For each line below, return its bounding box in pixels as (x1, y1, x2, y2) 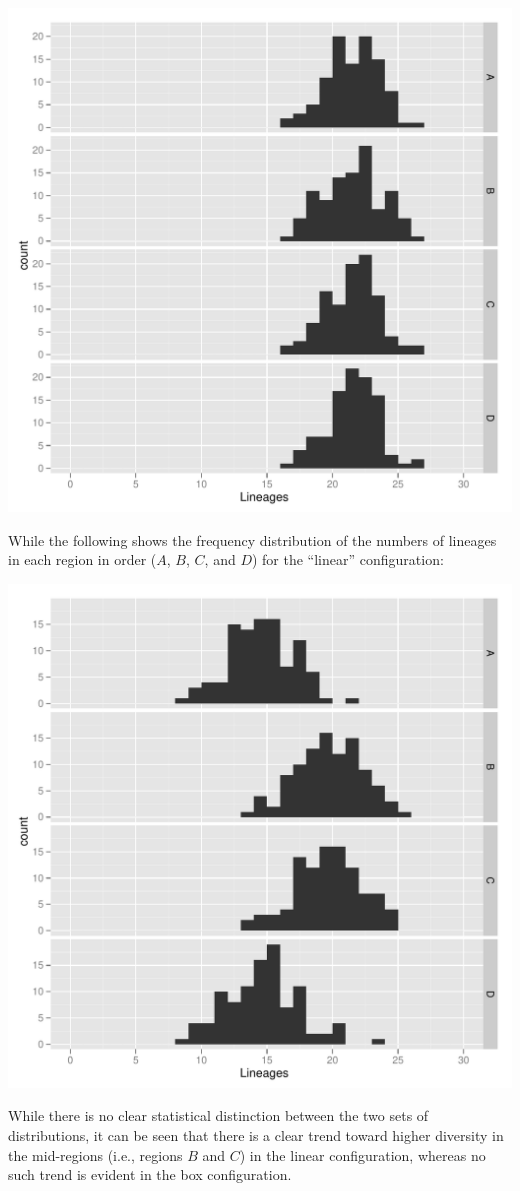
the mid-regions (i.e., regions (8, 1144, 183, 1165)
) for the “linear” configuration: (251, 549, 444, 570)
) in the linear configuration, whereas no (239, 1144, 486, 1165)
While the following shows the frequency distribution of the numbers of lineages (8, 529, 497, 550)
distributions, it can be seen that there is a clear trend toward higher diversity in (8, 1124, 504, 1145)
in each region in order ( (8, 549, 157, 570)
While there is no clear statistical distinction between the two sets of (8, 1105, 429, 1126)
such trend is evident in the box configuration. (8, 1164, 292, 1185)
